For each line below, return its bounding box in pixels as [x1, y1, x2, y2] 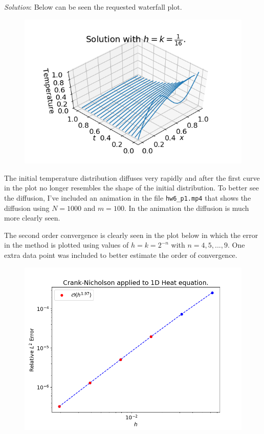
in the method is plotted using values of [4, 239, 129, 250]
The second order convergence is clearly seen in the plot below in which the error [4, 229, 258, 240]
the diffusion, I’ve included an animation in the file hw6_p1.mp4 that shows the [4, 192, 251, 203]
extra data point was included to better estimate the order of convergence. [4, 250, 237, 260]
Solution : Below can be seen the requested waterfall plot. [4, 2, 182, 12]
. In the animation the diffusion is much [124, 202, 249, 213]
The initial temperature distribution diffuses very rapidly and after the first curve [4, 172, 260, 183]
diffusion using [4, 202, 50, 213]
